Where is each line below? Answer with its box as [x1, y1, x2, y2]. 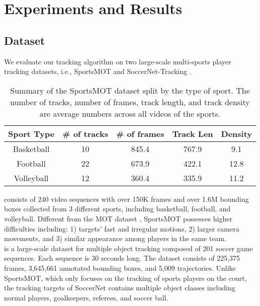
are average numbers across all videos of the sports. [39, 107, 221, 119]
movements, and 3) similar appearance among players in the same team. [4, 233, 227, 244]
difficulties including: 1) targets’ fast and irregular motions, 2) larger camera [4, 223, 239, 234]
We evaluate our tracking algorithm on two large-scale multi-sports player [4, 56, 231, 66]
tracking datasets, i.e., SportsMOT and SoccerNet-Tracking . [4, 66, 192, 76]
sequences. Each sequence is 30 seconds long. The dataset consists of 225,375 [4, 253, 240, 263]
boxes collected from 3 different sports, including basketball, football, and [4, 203, 231, 214]
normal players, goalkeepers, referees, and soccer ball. [4, 292, 168, 302]
